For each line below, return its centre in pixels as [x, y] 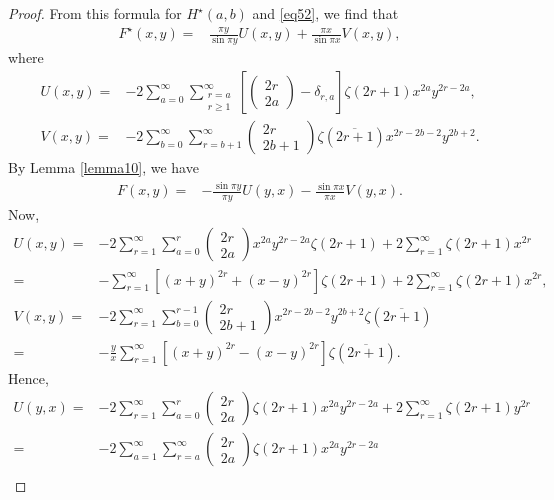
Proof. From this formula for [95, 13]
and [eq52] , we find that [325, 13]
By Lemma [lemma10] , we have [103, 167]
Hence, [28, 377]
